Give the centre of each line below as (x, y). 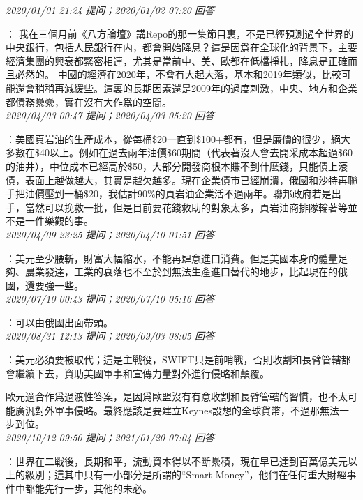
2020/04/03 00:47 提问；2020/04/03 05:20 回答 (110, 115)
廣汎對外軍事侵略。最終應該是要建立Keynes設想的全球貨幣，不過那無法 (177, 410)
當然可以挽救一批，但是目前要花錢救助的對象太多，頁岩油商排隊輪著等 (186, 207)
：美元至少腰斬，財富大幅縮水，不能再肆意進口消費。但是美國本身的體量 (172, 258)
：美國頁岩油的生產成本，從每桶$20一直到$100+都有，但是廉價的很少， (168, 138)
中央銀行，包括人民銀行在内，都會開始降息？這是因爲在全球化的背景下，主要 (181, 47)
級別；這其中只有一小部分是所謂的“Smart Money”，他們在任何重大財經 (186, 475)
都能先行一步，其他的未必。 (88, 488)
